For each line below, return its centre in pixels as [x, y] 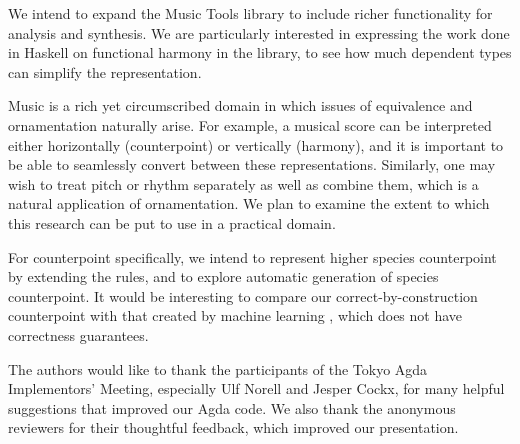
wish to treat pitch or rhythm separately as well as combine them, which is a [243, 183]
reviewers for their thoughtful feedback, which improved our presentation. [233, 427]
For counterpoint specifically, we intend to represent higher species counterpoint [252, 256]
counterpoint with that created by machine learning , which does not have [235, 315]
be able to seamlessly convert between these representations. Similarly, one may [252, 164]
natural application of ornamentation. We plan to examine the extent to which [249, 203]
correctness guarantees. [78, 334]
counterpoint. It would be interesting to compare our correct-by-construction [243, 295]
